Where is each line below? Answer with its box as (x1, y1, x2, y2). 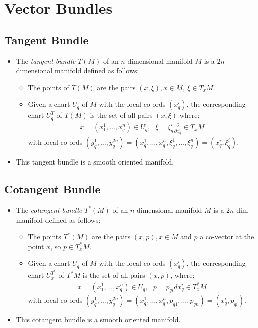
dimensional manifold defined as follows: (16, 65, 139, 76)
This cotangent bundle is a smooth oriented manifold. (16, 314, 181, 325)
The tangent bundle (16, 55, 76, 66)
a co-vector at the (200, 231, 254, 242)
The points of (28, 82, 69, 92)
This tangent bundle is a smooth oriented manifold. (16, 156, 174, 167)
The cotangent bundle (16, 205, 82, 215)
